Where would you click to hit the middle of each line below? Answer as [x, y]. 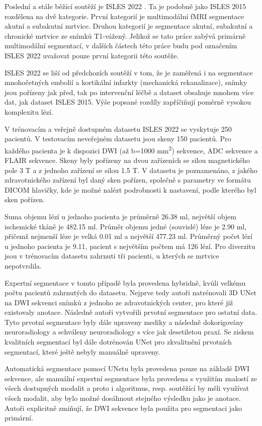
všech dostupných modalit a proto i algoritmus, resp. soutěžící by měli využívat [127, 388]
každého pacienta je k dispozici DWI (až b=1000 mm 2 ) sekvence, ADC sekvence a [131, 149]
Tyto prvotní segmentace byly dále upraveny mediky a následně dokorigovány [124, 322]
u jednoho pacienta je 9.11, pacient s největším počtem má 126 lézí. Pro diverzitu [130, 246]
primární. [19, 418]
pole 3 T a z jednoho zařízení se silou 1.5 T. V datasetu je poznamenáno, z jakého [131, 170]
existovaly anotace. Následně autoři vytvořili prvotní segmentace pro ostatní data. [131, 312]
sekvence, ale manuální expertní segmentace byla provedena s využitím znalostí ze [131, 378]
